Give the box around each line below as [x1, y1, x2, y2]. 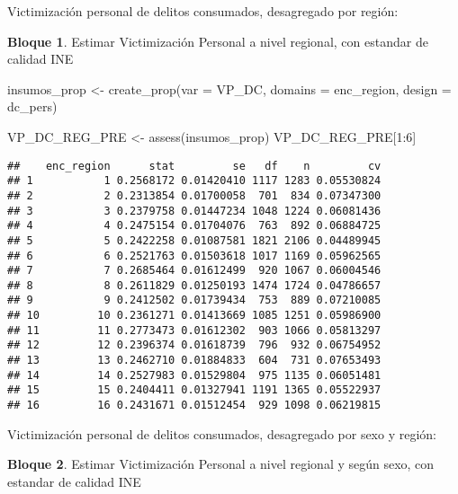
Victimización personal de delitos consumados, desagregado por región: [7, 2, 399, 20]
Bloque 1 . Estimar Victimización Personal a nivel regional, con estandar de [7, 31, 428, 50]
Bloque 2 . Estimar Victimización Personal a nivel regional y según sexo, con [7, 454, 435, 473]
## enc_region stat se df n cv [7, 159, 382, 172]
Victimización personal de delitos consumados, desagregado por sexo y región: [7, 424, 436, 443]
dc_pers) [7, 97, 58, 116]
